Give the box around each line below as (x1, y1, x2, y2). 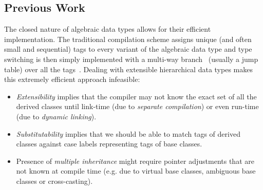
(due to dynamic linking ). (16, 111, 97, 121)
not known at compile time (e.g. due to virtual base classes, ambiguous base (16, 165, 256, 176)
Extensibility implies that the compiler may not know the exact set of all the (16, 91, 257, 101)
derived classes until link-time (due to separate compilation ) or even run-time (16, 101, 259, 112)
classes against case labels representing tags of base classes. (16, 138, 202, 149)
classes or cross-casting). (16, 175, 93, 186)
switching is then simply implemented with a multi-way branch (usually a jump (4, 53, 258, 64)
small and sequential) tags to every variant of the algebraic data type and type (4, 44, 252, 54)
